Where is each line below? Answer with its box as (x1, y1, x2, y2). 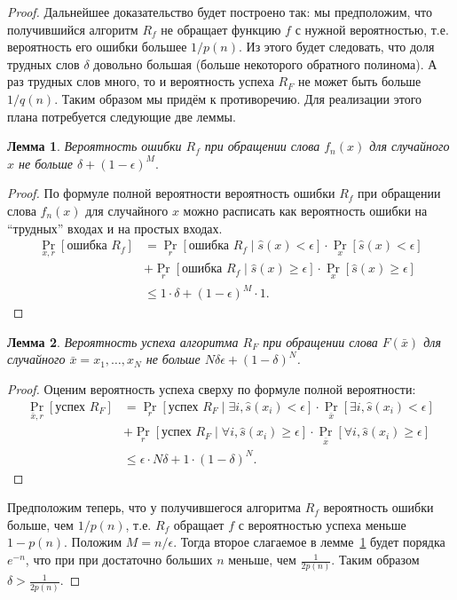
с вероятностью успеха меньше (238, 515, 406, 533)
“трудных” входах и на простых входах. (7, 218, 223, 237)
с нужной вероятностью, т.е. (295, 20, 449, 38)
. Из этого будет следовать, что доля (238, 37, 435, 56)
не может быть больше (297, 72, 422, 91)
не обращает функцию (161, 20, 281, 38)
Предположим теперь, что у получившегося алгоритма (7, 498, 301, 517)
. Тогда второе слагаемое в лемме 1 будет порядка (173, 533, 445, 551)
